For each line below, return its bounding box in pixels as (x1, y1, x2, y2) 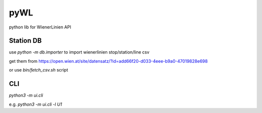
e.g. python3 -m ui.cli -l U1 (9, 101, 63, 107)
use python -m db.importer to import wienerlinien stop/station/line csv (9, 49, 150, 55)
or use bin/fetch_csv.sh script (9, 67, 68, 73)
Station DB (9, 37, 42, 45)
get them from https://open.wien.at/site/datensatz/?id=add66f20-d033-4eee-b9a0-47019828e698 (9, 58, 208, 64)
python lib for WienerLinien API (9, 24, 71, 30)
